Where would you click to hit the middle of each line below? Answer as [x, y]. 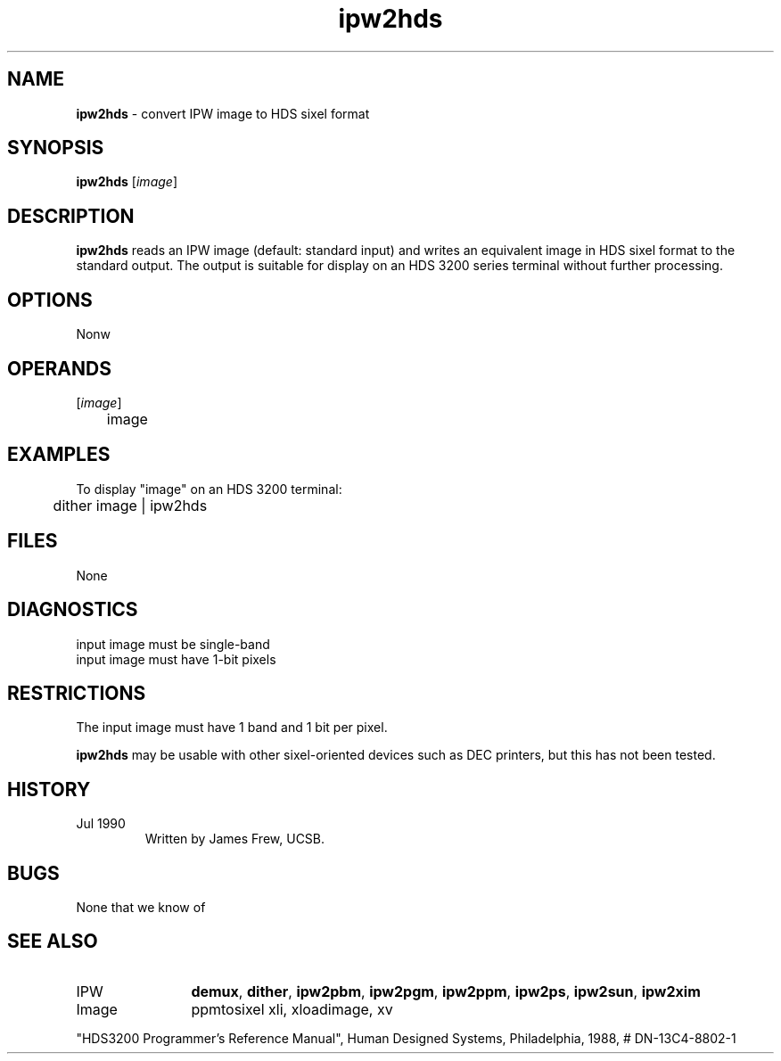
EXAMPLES [59, 455]
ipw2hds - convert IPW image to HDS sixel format [223, 113]
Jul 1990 [101, 824]
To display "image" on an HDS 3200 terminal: [209, 489]
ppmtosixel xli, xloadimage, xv [292, 1009]
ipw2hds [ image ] [127, 182]
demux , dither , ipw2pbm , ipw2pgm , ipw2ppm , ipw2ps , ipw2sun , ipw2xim [446, 991]
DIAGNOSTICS [73, 610]
